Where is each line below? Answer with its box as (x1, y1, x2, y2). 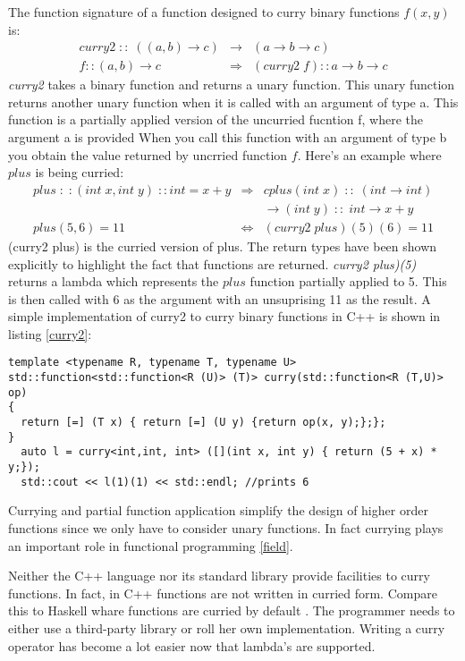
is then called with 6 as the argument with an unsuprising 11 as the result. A (8, 289, 431, 308)
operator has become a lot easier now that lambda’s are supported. (8, 636, 376, 655)
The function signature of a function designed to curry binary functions (8, 3, 400, 21)
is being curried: (35, 163, 124, 182)
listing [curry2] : (8, 324, 92, 343)
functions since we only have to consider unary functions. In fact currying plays (8, 518, 444, 537)
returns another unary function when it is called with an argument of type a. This (8, 92, 459, 111)
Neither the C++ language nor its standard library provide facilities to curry (8, 566, 430, 585)
